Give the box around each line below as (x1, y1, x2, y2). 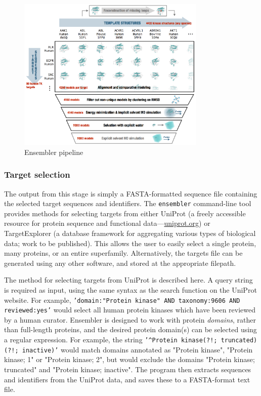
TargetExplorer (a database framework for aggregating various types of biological (4, 228, 256, 239)
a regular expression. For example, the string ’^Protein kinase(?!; (4, 334, 217, 345)
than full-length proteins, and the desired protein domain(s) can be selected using (4, 324, 257, 335)
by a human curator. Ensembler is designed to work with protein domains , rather (4, 314, 256, 325)
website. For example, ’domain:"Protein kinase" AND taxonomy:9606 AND (4, 294, 240, 305)
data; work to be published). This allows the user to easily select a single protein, (4, 237, 256, 248)
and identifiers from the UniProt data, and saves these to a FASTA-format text (4, 374, 250, 384)
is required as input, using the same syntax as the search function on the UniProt (4, 284, 257, 295)
